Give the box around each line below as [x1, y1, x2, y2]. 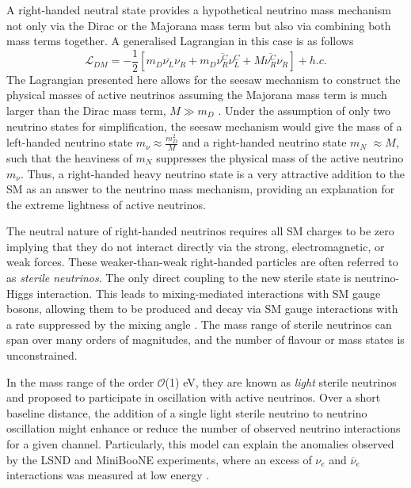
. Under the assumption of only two [218, 102, 391, 119]
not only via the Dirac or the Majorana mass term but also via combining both [6, 17, 391, 33]
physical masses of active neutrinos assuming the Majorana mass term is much [6, 86, 387, 103]
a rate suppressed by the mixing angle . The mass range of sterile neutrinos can [6, 315, 392, 332]
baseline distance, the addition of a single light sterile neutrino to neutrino [6, 404, 367, 421]
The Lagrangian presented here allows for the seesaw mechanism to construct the [6, 71, 401, 87]
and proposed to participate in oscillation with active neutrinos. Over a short [6, 389, 381, 406]
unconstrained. [6, 347, 78, 364]
